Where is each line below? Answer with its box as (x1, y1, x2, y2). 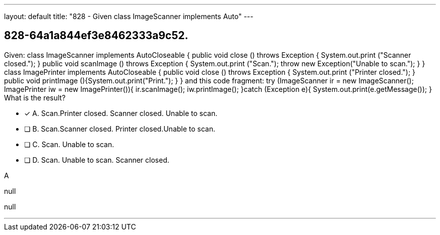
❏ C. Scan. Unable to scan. (24, 140, 114, 149)
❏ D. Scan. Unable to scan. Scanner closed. (24, 155, 170, 164)
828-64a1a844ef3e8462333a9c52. (4, 29, 188, 42)
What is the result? (4, 93, 66, 102)
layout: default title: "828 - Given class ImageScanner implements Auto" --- (4, 12, 254, 21)
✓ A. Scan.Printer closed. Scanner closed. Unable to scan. (24, 108, 217, 117)
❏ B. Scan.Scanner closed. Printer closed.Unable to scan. (24, 124, 215, 133)
